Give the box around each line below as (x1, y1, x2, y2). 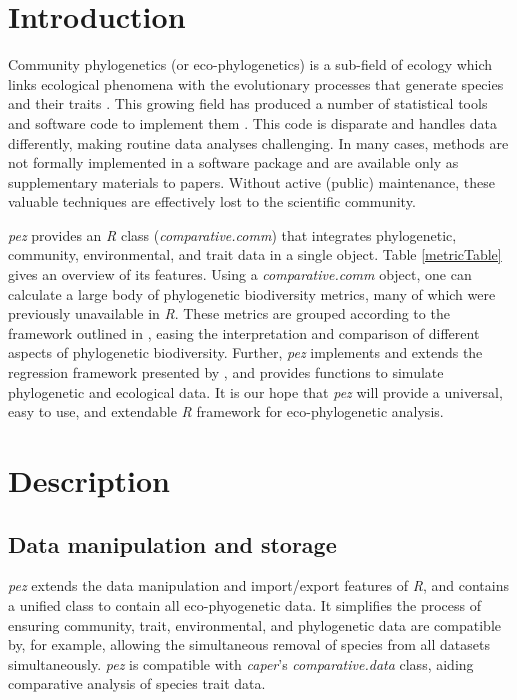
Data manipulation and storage (8, 528, 337, 559)
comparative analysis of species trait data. (8, 673, 266, 694)
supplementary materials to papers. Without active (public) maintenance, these (8, 171, 495, 192)
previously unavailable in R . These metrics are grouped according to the (8, 303, 450, 324)
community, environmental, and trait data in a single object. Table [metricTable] (8, 244, 502, 265)
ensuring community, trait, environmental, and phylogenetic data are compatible (8, 614, 501, 635)
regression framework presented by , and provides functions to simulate (8, 362, 444, 383)
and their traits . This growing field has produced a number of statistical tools (8, 93, 488, 114)
